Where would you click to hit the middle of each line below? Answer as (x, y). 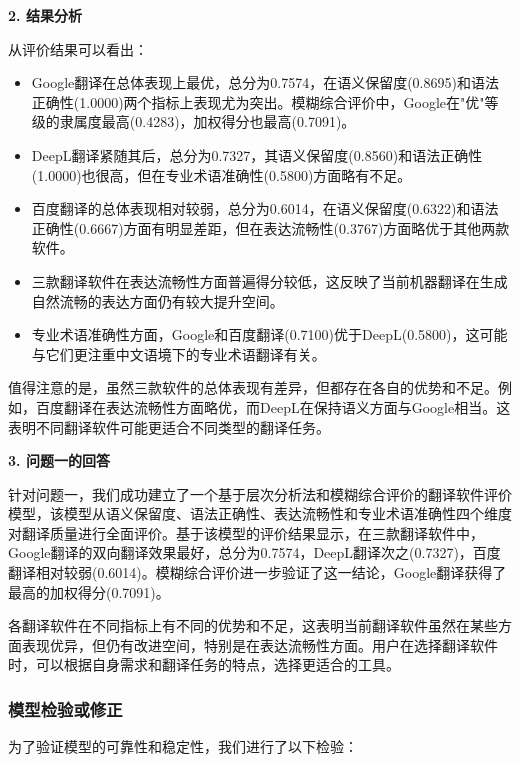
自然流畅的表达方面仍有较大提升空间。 (157, 300)
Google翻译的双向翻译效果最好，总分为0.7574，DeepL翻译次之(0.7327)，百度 (254, 552)
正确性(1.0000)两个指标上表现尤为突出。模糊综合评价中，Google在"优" (258, 101)
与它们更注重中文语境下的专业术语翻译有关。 (178, 353)
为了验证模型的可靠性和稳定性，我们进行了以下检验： (183, 746)
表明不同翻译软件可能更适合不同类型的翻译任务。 (169, 426)
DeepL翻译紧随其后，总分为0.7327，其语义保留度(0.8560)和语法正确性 (257, 154)
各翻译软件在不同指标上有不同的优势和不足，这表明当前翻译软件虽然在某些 (253, 625)
